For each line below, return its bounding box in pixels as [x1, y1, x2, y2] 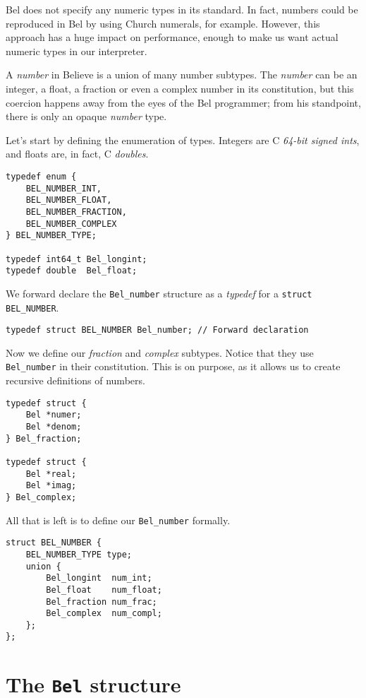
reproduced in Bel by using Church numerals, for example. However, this [6, 16, 320, 30]
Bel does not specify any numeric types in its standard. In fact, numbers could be [6, 2, 358, 16]
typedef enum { [6, 171, 77, 182]
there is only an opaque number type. [6, 109, 167, 124]
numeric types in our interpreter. [6, 43, 147, 58]
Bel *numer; [25, 410, 82, 420]
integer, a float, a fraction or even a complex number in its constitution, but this [6, 81, 354, 95]
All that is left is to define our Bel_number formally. [6, 512, 231, 527]
